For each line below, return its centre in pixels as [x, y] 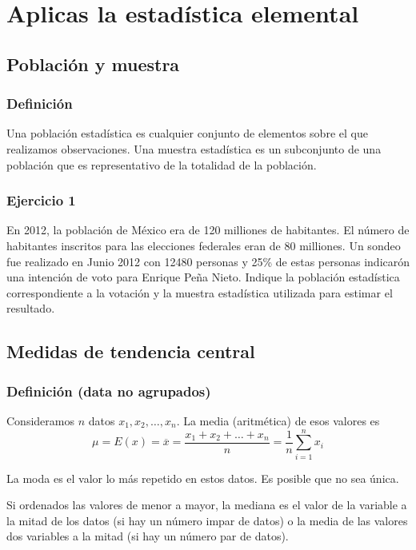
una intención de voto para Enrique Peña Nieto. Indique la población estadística [203, 277]
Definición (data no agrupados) [109, 391]
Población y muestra [93, 64]
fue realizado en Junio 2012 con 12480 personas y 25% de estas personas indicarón [208, 261]
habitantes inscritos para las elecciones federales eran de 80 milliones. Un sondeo [204, 245]
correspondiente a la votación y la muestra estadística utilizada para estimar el [200, 292]
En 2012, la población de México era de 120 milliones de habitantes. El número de [208, 230]
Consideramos [40, 420]
